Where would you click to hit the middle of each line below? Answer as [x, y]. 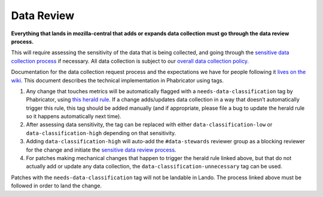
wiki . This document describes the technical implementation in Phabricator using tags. [118, 80]
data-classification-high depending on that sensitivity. [101, 133]
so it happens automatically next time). [74, 116]
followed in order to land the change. [56, 186]
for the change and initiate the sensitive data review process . [101, 150]
